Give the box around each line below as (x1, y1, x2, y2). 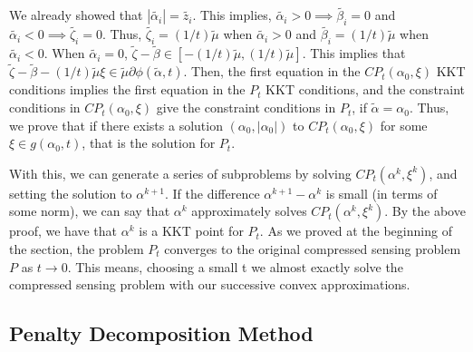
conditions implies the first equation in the (9, 80, 246, 99)
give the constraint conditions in (156, 98, 336, 117)
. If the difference (164, 183, 260, 202)
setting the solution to (9, 183, 132, 202)
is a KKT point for (139, 221, 244, 240)
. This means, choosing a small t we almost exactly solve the (67, 257, 403, 276)
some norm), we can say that (9, 201, 170, 220)
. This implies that (302, 44, 406, 63)
